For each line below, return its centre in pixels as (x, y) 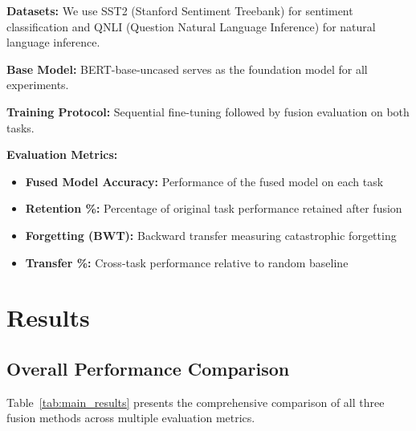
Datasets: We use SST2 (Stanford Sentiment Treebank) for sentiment (180, 10)
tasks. (20, 127)
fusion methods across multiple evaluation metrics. (131, 418)
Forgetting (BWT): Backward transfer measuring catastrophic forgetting (211, 235)
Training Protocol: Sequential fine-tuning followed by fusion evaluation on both (208, 111)
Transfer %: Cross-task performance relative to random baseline (187, 262)
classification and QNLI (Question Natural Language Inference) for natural (191, 26)
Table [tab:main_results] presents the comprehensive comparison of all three (196, 402)
